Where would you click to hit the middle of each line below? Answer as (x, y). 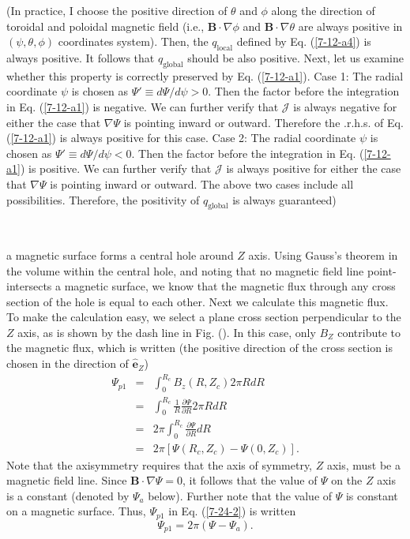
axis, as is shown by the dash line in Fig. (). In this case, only (167, 332)
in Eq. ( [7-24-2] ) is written (232, 511)
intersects (29, 286)
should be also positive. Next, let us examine (295, 57)
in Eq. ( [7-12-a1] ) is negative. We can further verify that (143, 106)
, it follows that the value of (250, 480)
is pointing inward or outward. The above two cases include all (202, 183)
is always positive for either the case (314, 168)
